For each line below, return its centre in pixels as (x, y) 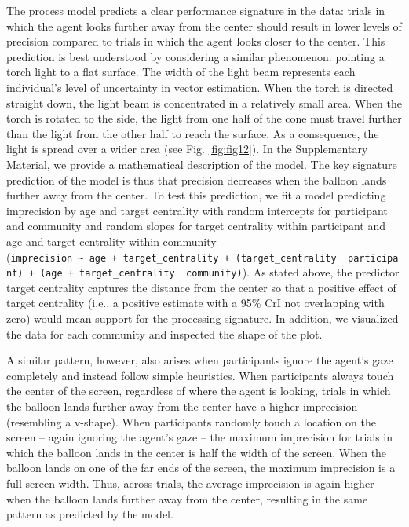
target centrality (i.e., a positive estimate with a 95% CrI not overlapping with (195, 303)
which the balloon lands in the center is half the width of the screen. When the (197, 452)
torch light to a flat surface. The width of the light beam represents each (181, 72)
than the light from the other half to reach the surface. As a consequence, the (193, 133)
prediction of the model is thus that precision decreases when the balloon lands (197, 179)
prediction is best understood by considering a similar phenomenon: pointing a (195, 56)
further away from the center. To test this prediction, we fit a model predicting (196, 195)
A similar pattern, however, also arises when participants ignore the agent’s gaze (200, 360)
